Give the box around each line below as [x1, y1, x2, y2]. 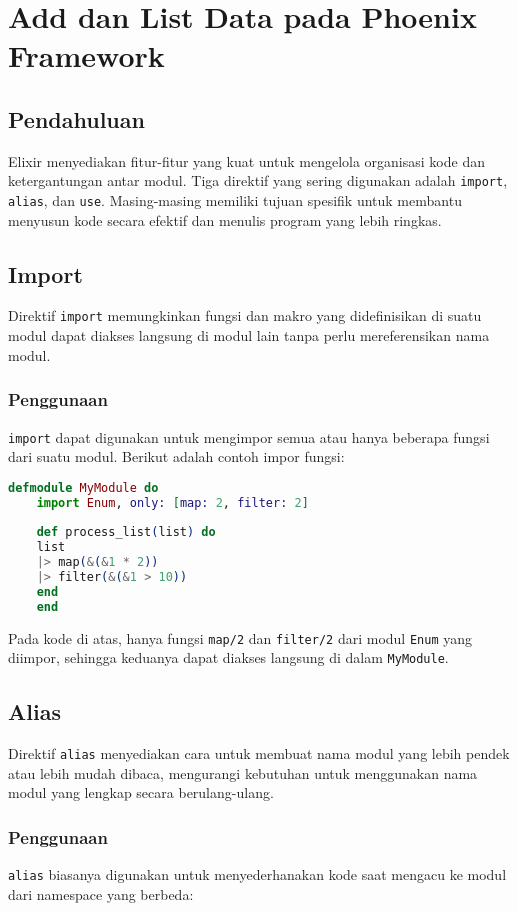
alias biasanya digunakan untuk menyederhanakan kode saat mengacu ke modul [8, 864, 507, 885]
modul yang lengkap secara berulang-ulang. [8, 782, 274, 803]
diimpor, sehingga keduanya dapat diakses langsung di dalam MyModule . [8, 647, 449, 668]
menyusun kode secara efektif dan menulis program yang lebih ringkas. [8, 209, 442, 230]
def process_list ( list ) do [36, 525, 216, 540]
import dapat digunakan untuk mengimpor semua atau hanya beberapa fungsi [8, 426, 490, 447]
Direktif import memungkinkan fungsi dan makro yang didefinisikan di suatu [8, 305, 482, 326]
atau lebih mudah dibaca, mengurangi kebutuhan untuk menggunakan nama [8, 762, 478, 783]
